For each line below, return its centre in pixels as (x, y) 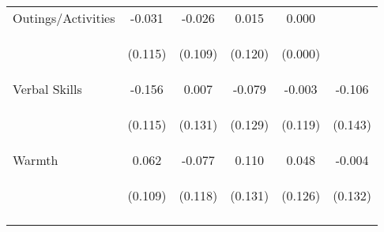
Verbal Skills (47, 89)
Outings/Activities (64, 18)
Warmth (36, 160)
